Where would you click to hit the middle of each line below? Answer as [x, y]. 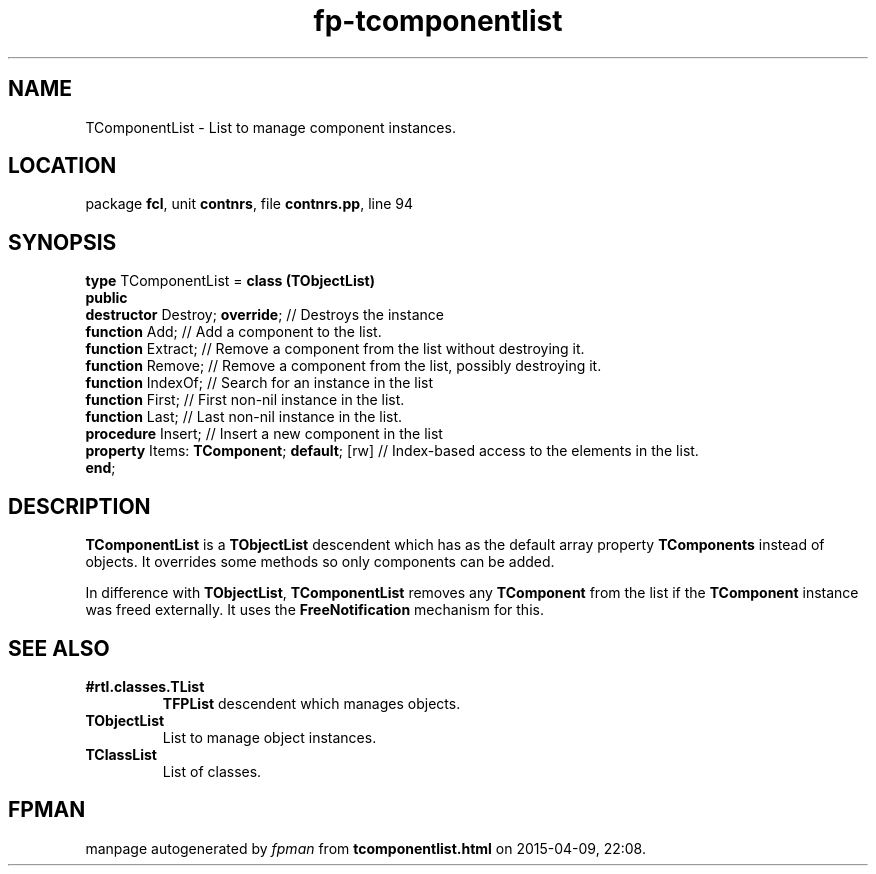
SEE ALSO [59, 648]
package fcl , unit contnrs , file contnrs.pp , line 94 [249, 204]
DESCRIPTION [79, 506]
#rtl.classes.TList [145, 686]
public [106, 298]
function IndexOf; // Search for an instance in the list [259, 383]
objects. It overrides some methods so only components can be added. [320, 562]
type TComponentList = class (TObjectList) [230, 281]
